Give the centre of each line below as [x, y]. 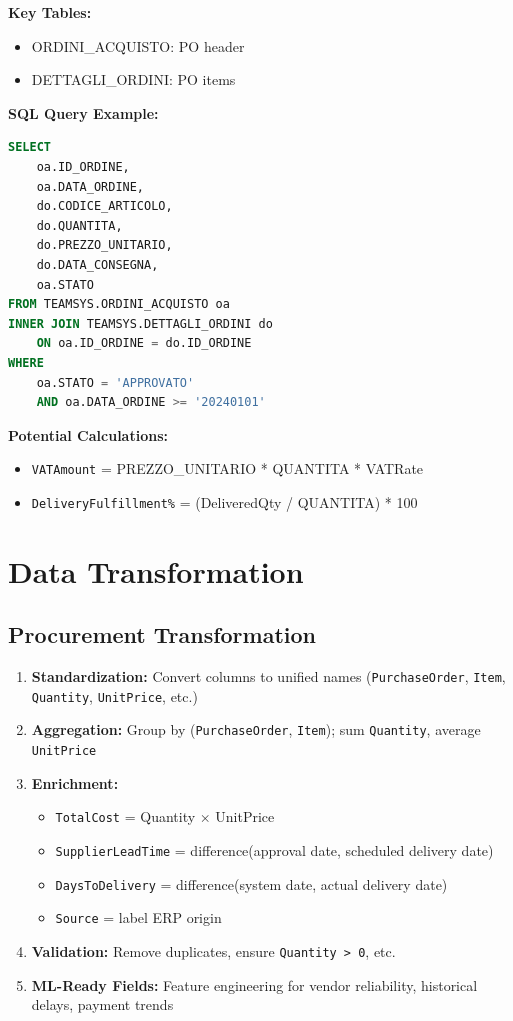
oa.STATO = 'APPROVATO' [115, 382]
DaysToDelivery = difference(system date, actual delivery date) [251, 883]
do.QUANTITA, [79, 225]
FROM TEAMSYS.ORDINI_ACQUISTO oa [119, 304]
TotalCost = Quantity [125, 816]
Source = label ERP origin [138, 917]
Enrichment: [75, 782]
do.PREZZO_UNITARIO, [104, 245]
